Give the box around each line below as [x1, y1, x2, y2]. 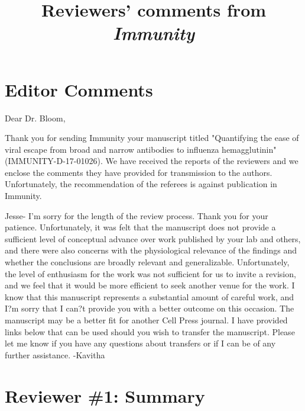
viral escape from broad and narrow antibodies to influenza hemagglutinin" [5, 143, 277, 155]
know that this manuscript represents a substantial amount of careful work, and [5, 290, 294, 303]
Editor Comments [5, 77, 153, 101]
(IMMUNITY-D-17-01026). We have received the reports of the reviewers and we [5, 155, 298, 167]
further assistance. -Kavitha [5, 348, 105, 361]
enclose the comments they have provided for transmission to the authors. [5, 166, 272, 178]
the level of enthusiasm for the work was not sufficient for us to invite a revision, [5, 267, 296, 280]
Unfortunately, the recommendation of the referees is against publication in [5, 178, 277, 190]
